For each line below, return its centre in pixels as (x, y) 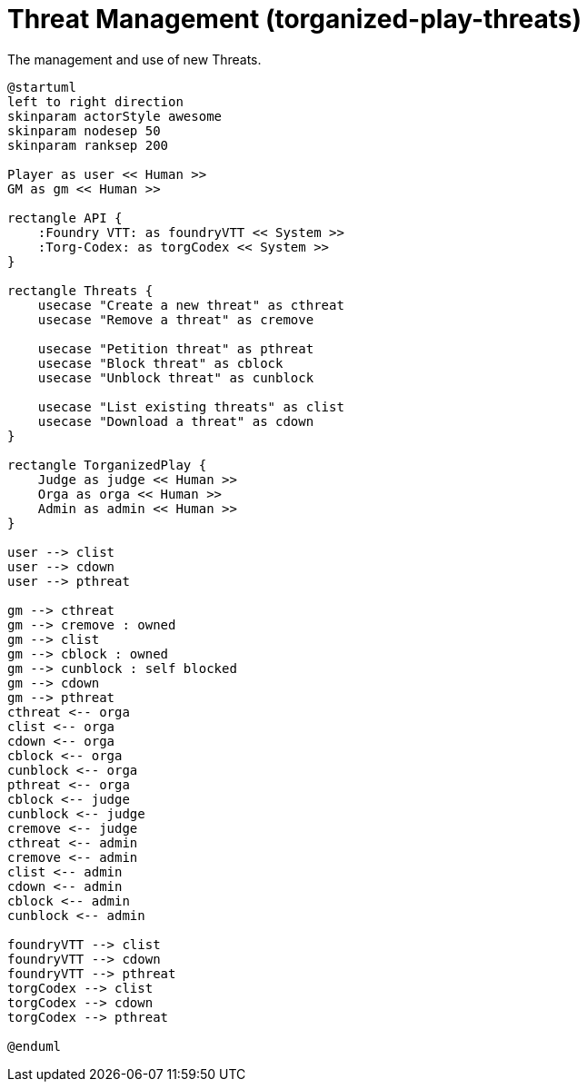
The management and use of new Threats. (134, 59)
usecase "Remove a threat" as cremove (176, 319)
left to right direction (95, 101)
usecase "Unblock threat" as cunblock (176, 377)
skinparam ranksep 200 (88, 145)
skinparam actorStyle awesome (115, 116)
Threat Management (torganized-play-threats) (295, 19)
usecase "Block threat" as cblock (160, 363)
